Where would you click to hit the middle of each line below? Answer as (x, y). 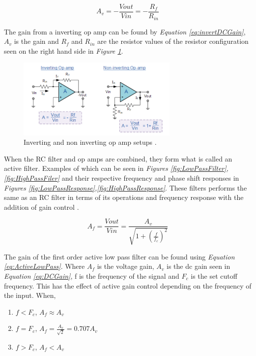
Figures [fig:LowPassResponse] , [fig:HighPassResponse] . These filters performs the (126, 187)
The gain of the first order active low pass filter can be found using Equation (119, 256)
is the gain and (36, 41)
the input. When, (30, 295)
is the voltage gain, (126, 266)
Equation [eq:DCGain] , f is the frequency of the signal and (92, 275)
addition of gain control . (42, 207)
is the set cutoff (214, 275)
